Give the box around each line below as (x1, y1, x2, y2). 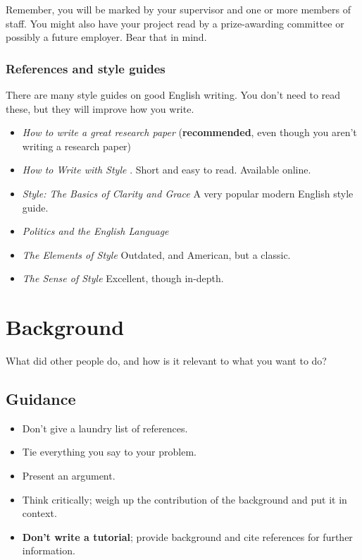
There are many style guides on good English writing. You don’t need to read (6, 87, 341, 102)
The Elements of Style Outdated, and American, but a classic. (22, 247, 291, 262)
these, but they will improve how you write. (6, 101, 194, 116)
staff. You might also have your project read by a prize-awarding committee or (6, 16, 344, 30)
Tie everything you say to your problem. (22, 444, 196, 459)
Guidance (6, 388, 76, 410)
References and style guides (6, 59, 166, 77)
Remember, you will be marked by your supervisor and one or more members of (6, 2, 351, 16)
